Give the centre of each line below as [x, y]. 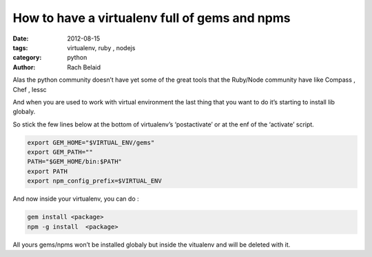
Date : [21, 38]
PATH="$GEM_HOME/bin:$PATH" [74, 162]
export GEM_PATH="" [60, 152]
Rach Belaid [84, 67]
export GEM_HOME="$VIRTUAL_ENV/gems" [91, 142]
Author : [24, 67]
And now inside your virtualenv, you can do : [76, 199]
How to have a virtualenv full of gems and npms [152, 18]
